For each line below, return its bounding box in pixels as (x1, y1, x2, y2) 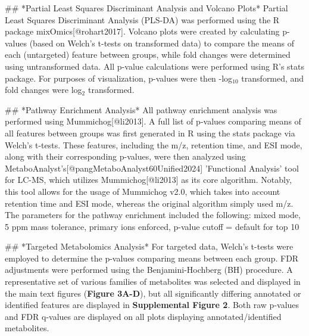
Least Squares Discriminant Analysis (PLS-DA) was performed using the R (5, 13, 280, 26)
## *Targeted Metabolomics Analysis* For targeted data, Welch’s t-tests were (5, 240, 294, 253)
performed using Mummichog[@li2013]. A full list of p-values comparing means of (5, 115, 301, 127)
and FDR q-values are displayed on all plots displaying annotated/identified (5, 310, 282, 322)
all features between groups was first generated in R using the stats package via (5, 126, 295, 139)
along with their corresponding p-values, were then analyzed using (5, 150, 246, 163)
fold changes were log (5, 83, 82, 96)
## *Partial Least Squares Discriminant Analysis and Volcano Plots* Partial (5, 2, 288, 14)
